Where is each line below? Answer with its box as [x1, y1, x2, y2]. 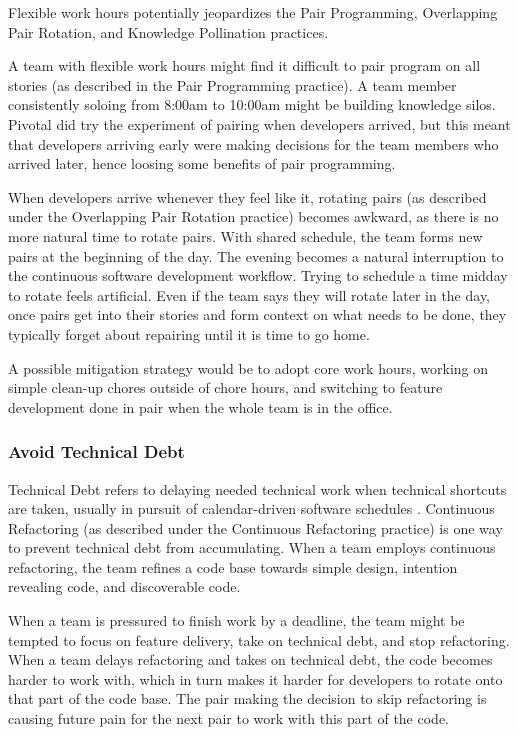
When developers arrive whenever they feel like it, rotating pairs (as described [8, 186, 487, 207]
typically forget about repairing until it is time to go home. [8, 323, 370, 344]
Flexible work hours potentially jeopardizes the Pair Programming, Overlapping [8, 2, 498, 22]
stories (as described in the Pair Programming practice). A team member [8, 74, 457, 95]
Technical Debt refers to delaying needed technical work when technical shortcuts [8, 478, 507, 499]
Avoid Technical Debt [8, 439, 185, 464]
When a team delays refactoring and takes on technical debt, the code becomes [8, 649, 493, 670]
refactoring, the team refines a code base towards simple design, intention [8, 556, 458, 577]
